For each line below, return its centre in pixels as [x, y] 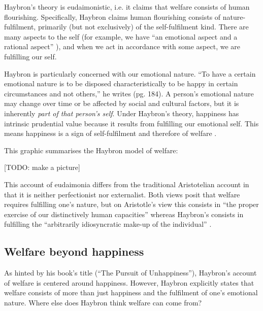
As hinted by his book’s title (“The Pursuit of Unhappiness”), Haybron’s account [130, 273]
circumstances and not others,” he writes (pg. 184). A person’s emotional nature [129, 93]
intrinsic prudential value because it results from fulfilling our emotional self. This [131, 123]
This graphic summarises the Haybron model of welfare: [91, 150]
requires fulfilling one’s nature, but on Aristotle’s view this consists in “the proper [131, 204]
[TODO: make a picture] [42, 167]
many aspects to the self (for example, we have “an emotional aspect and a [121, 36]
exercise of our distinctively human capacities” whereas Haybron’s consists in [124, 214]
